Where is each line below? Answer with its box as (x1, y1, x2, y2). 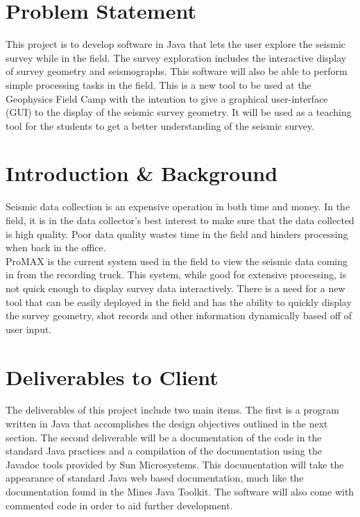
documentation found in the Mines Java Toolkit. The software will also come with (6, 484, 354, 499)
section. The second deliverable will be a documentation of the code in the (6, 430, 322, 444)
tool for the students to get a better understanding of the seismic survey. (6, 118, 315, 133)
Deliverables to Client (6, 362, 218, 391)
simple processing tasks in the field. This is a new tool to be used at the (6, 77, 311, 92)
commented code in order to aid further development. (6, 498, 233, 512)
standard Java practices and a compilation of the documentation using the (6, 443, 322, 458)
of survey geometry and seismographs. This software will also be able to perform (6, 64, 348, 78)
